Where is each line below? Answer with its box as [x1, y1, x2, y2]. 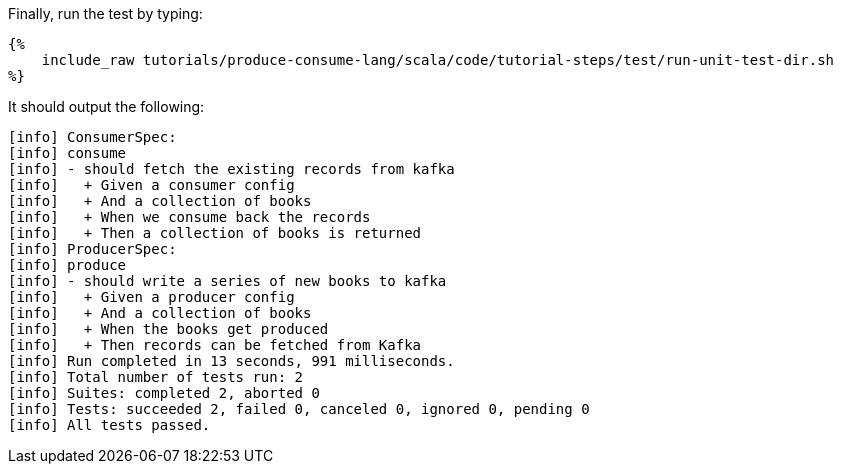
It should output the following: [8, 98, 205, 115]
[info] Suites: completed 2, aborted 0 [8, 385, 320, 401]
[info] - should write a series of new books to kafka [8, 273, 447, 289]
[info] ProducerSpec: [8, 241, 177, 257]
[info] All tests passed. [8, 417, 211, 433]
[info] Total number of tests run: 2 [8, 369, 304, 385]
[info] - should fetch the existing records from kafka [8, 161, 455, 177]
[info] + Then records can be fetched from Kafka [8, 337, 422, 353]
